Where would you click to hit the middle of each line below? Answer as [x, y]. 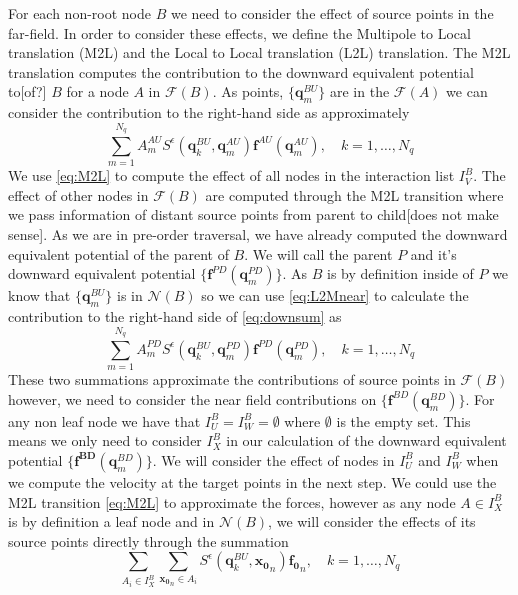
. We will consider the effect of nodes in [273, 459]
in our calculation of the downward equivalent [366, 440]
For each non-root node [80, 13]
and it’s [433, 253]
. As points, [248, 91]
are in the [360, 91]
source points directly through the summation [148, 540]
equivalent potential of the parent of [118, 253]
